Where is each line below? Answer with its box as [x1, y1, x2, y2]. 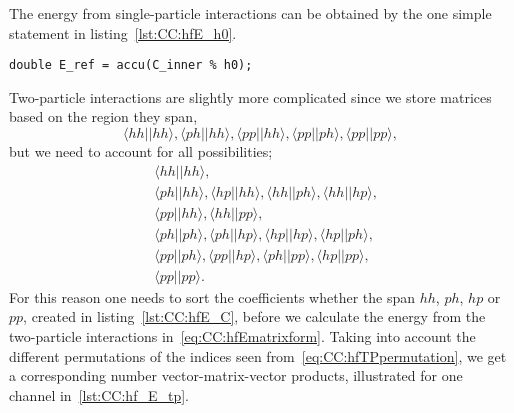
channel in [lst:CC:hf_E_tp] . [9, 384, 190, 405]
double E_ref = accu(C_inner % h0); [9, 58, 253, 73]
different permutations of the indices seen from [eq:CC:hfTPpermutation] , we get [9, 345, 507, 366]
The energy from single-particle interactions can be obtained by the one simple [9, 3, 492, 23]
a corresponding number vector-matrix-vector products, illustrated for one [9, 365, 463, 386]
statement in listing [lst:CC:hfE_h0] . [9, 22, 237, 43]
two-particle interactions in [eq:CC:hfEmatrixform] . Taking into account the [9, 326, 476, 346]
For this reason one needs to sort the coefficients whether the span [9, 286, 415, 307]
